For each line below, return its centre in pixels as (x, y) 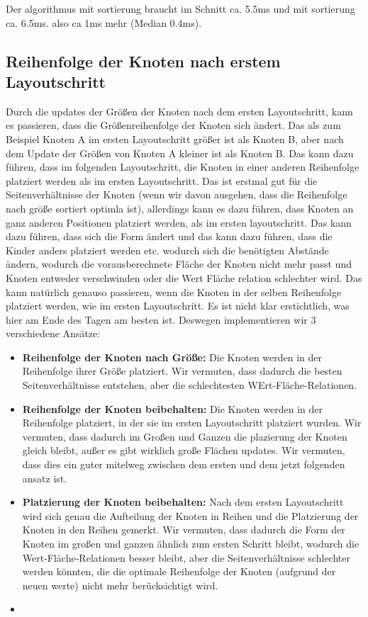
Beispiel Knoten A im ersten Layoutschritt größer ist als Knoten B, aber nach (175, 138)
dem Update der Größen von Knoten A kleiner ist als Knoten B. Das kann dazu (180, 153)
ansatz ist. (45, 478)
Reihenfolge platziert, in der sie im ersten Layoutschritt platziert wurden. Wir (192, 423)
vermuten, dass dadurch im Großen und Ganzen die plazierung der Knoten (185, 436)
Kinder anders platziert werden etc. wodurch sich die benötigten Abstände (167, 250)
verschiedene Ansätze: (53, 333)
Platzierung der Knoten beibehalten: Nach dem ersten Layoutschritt (183, 502)
